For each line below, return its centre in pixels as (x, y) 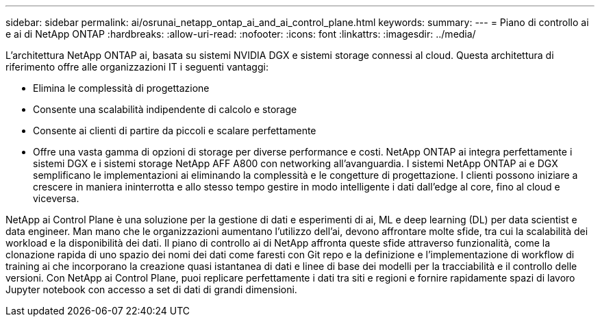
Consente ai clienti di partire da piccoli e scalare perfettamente (175, 131)
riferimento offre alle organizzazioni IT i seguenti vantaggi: (137, 67)
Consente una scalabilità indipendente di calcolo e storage (165, 109)
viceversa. (56, 198)
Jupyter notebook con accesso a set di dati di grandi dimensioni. (151, 289)
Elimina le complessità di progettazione (121, 88)
